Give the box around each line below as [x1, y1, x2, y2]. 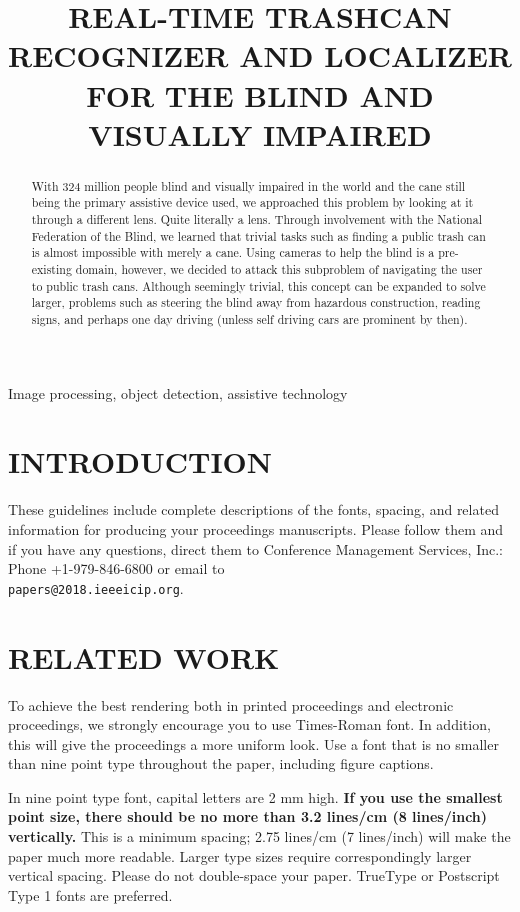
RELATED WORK [8, 636, 280, 677]
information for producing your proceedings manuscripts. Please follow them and [8, 518, 504, 539]
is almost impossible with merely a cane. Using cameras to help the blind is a [31, 244, 435, 261]
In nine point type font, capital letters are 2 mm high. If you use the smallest [8, 786, 503, 807]
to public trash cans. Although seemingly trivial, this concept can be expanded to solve [31, 277, 486, 294]
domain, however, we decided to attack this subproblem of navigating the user [75, 261, 483, 278]
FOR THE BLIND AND [86, 74, 434, 115]
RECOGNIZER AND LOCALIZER [8, 35, 512, 76]
